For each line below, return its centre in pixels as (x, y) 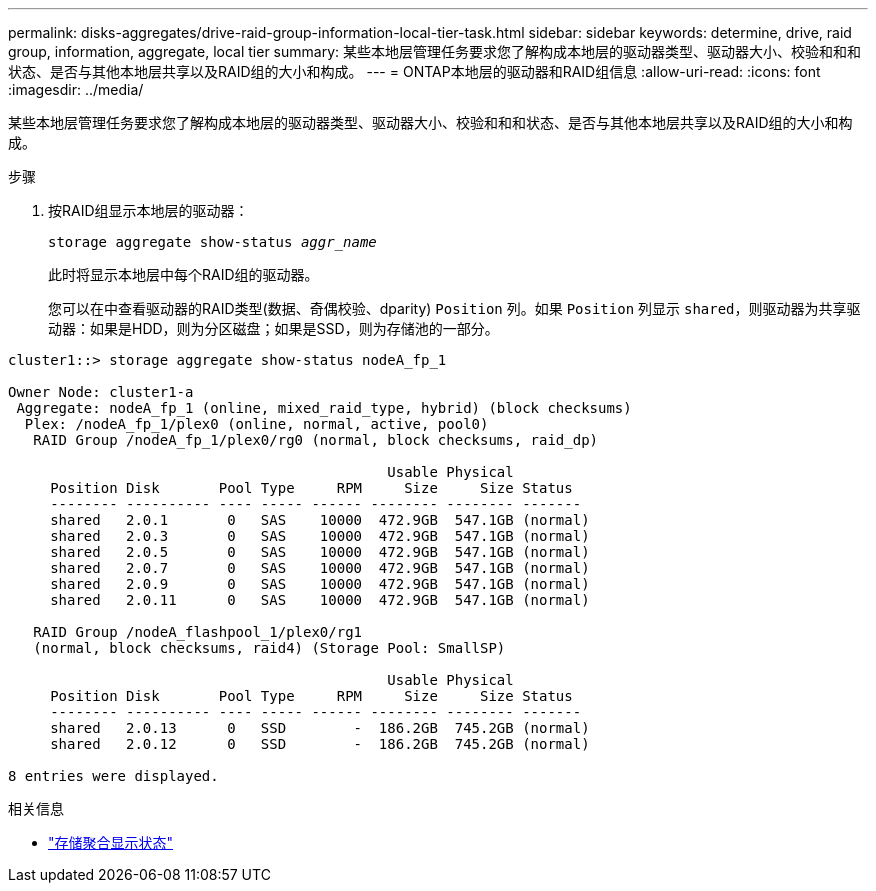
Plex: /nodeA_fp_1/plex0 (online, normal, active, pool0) (256, 424)
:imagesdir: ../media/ (76, 89)
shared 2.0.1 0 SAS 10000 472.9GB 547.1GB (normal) (320, 520)
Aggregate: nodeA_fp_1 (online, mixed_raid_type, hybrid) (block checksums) (324, 408)
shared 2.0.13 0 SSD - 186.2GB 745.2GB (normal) (320, 728)
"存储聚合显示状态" (111, 842)
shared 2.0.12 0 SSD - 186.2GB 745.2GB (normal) (320, 744)
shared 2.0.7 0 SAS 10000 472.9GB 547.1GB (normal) (320, 568)
